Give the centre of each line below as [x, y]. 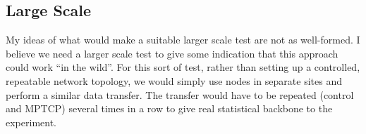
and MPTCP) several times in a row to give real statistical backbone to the [169, 108]
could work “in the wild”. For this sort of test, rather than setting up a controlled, [183, 67]
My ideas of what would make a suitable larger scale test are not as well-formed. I [183, 40]
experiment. [31, 122]
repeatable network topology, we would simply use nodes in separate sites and [174, 80]
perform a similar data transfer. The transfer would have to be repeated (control [180, 94]
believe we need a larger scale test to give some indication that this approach [172, 53]
